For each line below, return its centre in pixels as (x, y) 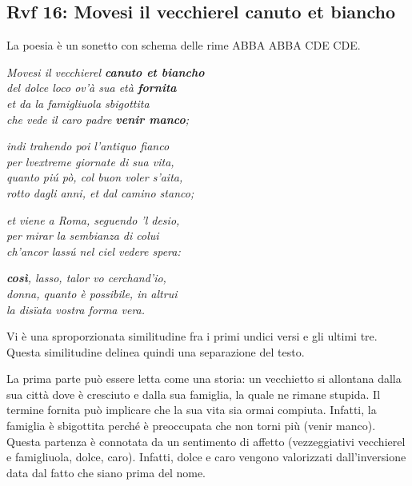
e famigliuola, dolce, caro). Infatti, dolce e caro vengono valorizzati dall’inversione (206, 457)
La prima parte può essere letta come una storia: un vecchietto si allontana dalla (204, 378)
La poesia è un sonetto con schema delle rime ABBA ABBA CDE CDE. (184, 45)
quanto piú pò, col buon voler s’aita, (95, 177)
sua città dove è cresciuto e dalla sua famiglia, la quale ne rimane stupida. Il (194, 394)
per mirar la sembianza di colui (83, 235)
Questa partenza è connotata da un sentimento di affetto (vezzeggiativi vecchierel (206, 441)
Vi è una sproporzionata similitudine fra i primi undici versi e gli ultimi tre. (192, 336)
